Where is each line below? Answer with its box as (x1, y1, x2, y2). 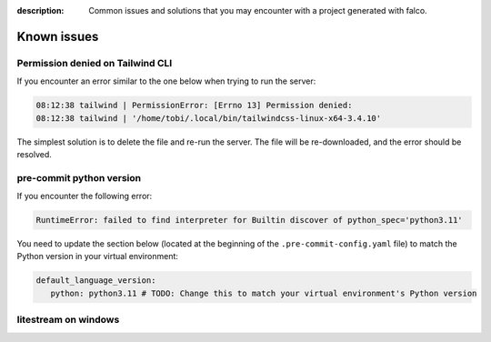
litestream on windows (16, 314, 120, 327)
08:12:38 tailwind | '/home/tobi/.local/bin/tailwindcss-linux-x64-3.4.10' (35, 113, 382, 123)
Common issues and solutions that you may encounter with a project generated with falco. (88, 5, 427, 15)
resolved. (16, 148, 52, 159)
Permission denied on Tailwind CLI (16, 56, 173, 69)
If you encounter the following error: (16, 191, 153, 202)
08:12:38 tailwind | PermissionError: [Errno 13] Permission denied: (35, 100, 353, 111)
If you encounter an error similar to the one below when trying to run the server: (16, 75, 316, 86)
